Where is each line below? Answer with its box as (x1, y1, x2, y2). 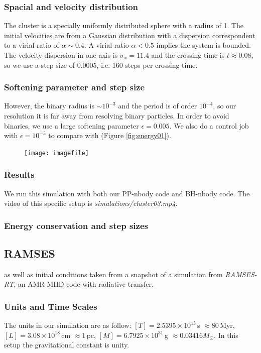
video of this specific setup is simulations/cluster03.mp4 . (4, 198, 178, 208)
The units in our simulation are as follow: (4, 320, 132, 330)
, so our (213, 100, 236, 111)
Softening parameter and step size (4, 81, 145, 93)
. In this (214, 329, 238, 340)
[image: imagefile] (24, 149, 89, 157)
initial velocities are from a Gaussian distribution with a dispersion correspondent (4, 30, 255, 40)
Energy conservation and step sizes (4, 219, 148, 231)
